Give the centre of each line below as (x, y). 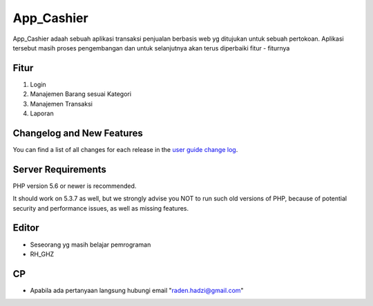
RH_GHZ (42, 254)
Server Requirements (60, 169)
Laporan (42, 113)
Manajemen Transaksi (61, 104)
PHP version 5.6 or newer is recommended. (75, 186)
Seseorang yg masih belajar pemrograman (90, 245)
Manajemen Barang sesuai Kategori (80, 94)
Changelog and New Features (78, 133)
